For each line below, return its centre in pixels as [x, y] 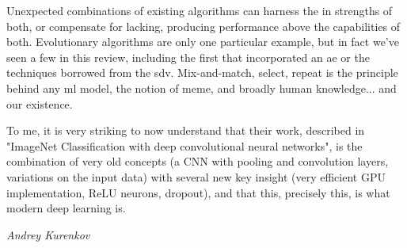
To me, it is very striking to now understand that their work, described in [186, 130]
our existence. [40, 103]
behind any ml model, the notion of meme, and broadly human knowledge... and [202, 88]
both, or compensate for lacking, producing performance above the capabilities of [203, 26]
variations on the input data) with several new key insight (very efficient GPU [196, 176]
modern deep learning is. [66, 208]
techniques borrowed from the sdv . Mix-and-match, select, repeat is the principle [202, 72]
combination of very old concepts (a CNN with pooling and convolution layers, [198, 161]
